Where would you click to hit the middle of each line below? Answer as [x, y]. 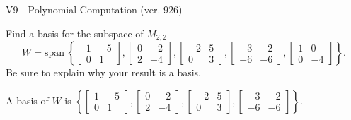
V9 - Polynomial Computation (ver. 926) [94, 9]
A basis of [27, 100]
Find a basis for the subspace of [75, 33]
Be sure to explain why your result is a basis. [104, 72]
